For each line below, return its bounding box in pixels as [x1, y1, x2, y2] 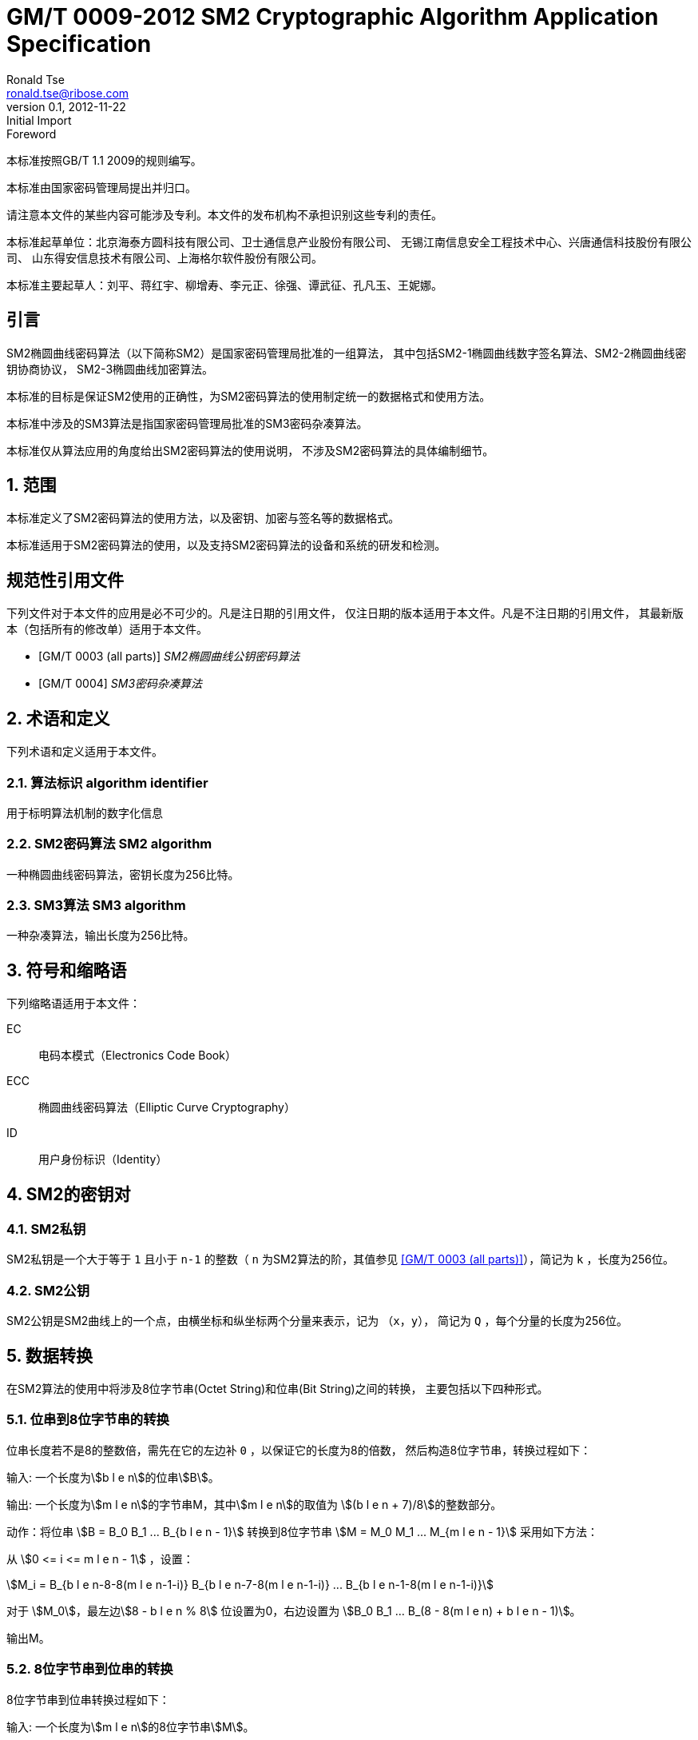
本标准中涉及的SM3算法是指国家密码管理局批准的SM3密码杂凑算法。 [6, 416, 368, 430]
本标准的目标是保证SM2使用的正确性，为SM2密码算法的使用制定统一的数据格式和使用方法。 [6, 389, 491, 403]
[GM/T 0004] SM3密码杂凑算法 [38, 676, 203, 691]
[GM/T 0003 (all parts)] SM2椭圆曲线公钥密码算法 [38, 649, 300, 664]
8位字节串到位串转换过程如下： [6, 1692, 170, 1706]
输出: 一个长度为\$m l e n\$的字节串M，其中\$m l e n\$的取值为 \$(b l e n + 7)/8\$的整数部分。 [6, 1497, 502, 1511]
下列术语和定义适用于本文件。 [6, 744, 163, 759]
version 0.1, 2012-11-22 [6, 99, 126, 114]
